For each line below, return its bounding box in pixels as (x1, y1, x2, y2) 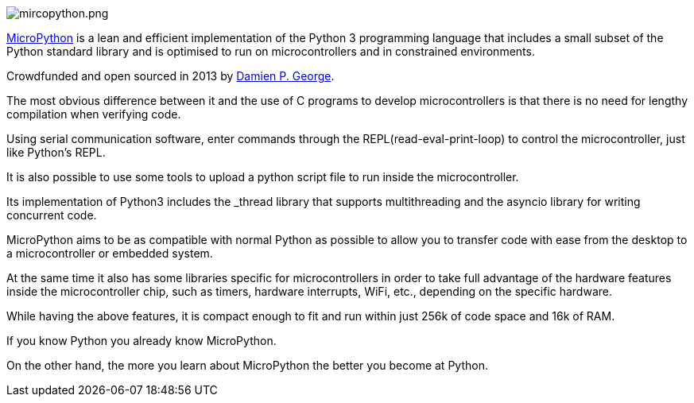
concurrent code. (6, 208, 97, 222)
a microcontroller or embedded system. (6, 246, 213, 260)
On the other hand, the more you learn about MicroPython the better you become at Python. (6, 358, 488, 372)
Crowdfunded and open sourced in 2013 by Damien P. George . (6, 69, 335, 83)
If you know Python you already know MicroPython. (6, 334, 277, 347)
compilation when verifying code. (6, 107, 181, 121)
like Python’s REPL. (6, 145, 106, 159)
